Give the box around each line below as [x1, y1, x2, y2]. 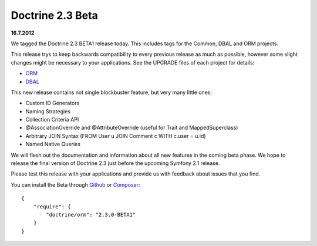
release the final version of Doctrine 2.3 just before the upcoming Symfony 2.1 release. [11, 160, 220, 167]
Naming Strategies [25, 107, 70, 114]
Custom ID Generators [25, 100, 80, 107]
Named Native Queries [25, 141, 80, 148]
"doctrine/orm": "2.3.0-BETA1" [46, 211, 136, 218]
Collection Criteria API [25, 116, 79, 123]
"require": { [33, 203, 71, 210]
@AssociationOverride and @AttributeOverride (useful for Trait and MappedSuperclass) [25, 124, 238, 132]
